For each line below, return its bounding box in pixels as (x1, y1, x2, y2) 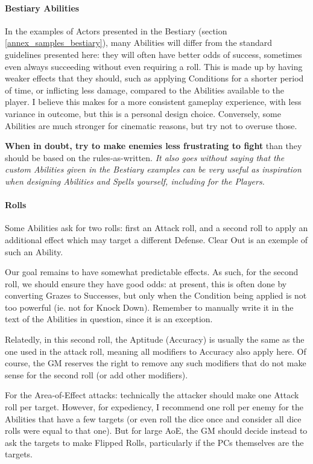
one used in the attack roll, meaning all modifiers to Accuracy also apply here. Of (5, 345, 306, 357)
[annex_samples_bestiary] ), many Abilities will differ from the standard (5, 36, 273, 49)
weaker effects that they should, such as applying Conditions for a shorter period (5, 72, 304, 84)
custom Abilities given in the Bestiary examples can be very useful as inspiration (5, 163, 302, 176)
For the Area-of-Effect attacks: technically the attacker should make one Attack (5, 389, 299, 401)
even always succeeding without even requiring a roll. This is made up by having (5, 60, 303, 72)
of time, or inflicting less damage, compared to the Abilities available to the (5, 83, 285, 96)
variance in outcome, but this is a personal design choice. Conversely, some (5, 107, 281, 119)
